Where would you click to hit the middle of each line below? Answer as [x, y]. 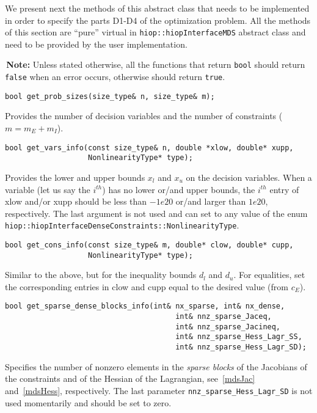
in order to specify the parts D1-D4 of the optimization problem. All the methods [158, 20]
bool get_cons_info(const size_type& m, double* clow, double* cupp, [149, 245]
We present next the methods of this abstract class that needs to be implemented [157, 8]
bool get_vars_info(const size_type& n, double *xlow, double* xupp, [149, 148]
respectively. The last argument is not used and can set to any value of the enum [156, 213]
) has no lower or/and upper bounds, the [179, 189]
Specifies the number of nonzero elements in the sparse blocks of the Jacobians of [156, 366]
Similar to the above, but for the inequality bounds [101, 275]
